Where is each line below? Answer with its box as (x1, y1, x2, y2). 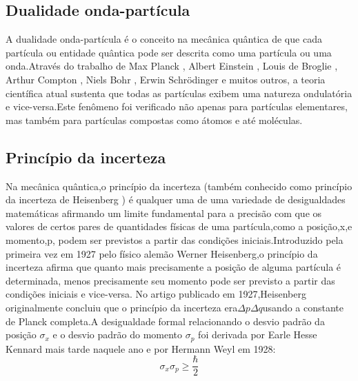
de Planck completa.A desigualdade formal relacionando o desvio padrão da (6, 313, 325, 328)
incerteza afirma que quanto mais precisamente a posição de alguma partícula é (6, 260, 341, 274)
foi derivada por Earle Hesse (198, 327, 317, 342)
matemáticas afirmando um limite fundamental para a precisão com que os (6, 205, 322, 220)
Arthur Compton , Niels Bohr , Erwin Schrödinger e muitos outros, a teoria (6, 72, 326, 86)
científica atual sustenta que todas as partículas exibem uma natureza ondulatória (6, 85, 352, 100)
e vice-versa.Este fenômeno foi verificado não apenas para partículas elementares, (6, 99, 348, 114)
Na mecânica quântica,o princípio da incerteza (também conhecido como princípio (6, 178, 352, 193)
